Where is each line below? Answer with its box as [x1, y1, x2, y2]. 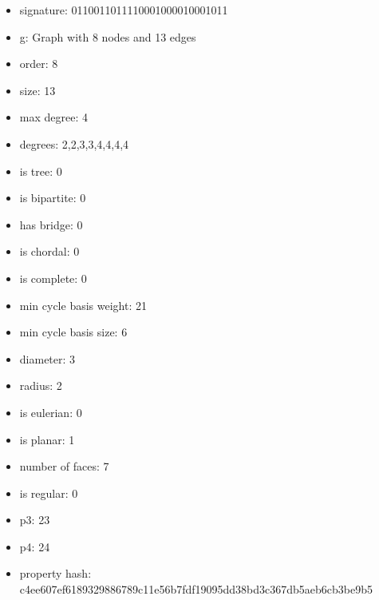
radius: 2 [19, 377, 62, 394]
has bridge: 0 [19, 216, 83, 232]
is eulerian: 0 [19, 403, 82, 420]
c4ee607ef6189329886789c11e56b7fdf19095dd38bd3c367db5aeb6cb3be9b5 [19, 581, 373, 598]
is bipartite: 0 [19, 189, 86, 206]
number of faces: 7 [19, 458, 109, 475]
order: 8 [19, 55, 58, 72]
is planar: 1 [19, 431, 75, 447]
